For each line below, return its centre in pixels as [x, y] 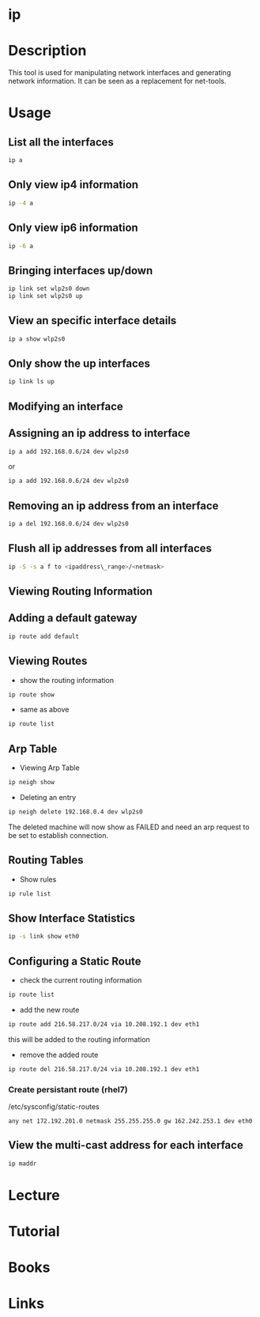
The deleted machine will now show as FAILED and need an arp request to [129, 827]
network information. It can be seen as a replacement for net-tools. [117, 81]
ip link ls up [32, 382]
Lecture [34, 1195]
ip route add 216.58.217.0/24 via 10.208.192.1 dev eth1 [104, 1024]
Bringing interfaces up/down [81, 270]
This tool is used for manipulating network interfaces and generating [120, 73]
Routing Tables [46, 860]
